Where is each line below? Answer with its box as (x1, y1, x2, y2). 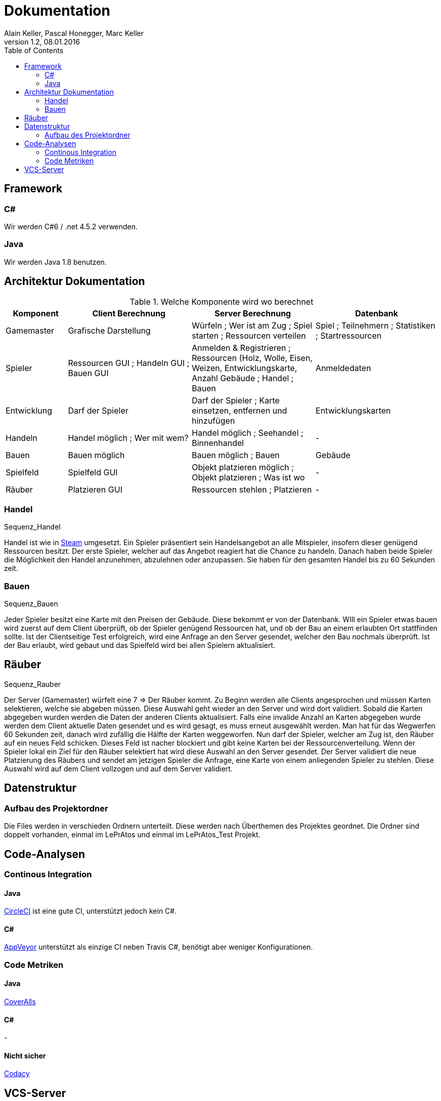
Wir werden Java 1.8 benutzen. (4, 257, 107, 266)
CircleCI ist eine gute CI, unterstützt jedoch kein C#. (4, 907, 177, 916)
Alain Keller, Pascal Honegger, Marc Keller (4, 28, 144, 37)
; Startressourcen (316, 330, 382, 341)
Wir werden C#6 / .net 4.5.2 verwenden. (4, 222, 138, 231)
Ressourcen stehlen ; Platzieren (192, 484, 312, 495)
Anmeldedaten (316, 362, 371, 373)
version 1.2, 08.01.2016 (4, 37, 80, 46)
